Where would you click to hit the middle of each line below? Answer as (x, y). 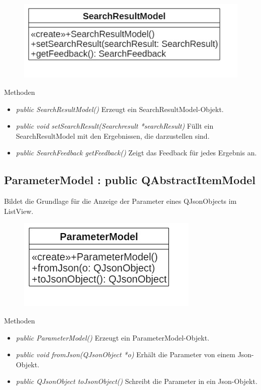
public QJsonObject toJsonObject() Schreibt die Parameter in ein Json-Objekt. (137, 381)
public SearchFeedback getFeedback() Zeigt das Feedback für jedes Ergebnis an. (136, 153)
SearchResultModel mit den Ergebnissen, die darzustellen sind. (113, 135)
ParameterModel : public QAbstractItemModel (130, 180)
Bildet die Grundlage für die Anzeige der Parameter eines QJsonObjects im (120, 201)
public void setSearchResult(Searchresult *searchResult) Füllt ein (115, 126)
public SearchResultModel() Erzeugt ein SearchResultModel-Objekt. (120, 109)
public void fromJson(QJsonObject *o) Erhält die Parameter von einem (125, 354)
